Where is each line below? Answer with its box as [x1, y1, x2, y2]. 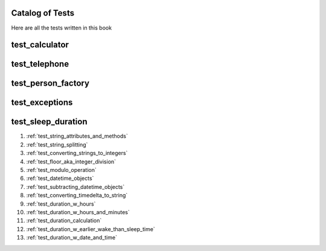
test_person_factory [11, 78, 90, 89]
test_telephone [11, 59, 69, 69]
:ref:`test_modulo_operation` [26, 167, 97, 174]
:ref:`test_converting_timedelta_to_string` [26, 192, 128, 199]
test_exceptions [11, 97, 73, 108]
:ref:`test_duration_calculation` [26, 217, 102, 224]
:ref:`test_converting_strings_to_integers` [26, 150, 128, 157]
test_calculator [11, 40, 69, 50]
